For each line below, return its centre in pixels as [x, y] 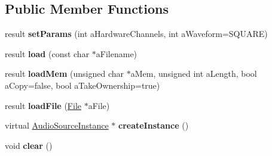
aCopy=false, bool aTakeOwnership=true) [82, 85]
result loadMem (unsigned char [65, 74]
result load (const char [47, 53]
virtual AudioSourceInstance [57, 125]
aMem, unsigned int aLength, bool [194, 74]
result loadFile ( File [43, 105]
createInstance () [153, 125]
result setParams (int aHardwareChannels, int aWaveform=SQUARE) [136, 34]
